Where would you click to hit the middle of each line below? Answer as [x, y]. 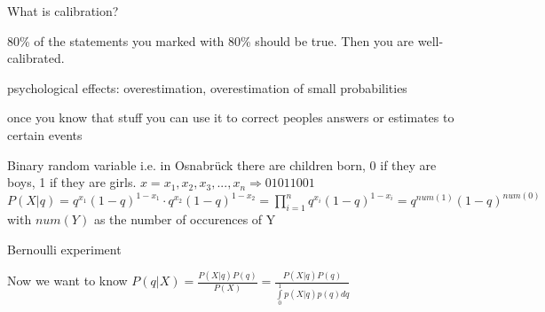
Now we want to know [67, 281]
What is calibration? [63, 11]
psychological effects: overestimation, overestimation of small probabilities [207, 87]
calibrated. [36, 58]
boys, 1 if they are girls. [72, 182]
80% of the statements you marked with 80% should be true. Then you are [211, 40]
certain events [45, 134]
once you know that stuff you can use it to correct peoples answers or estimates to [231, 117]
